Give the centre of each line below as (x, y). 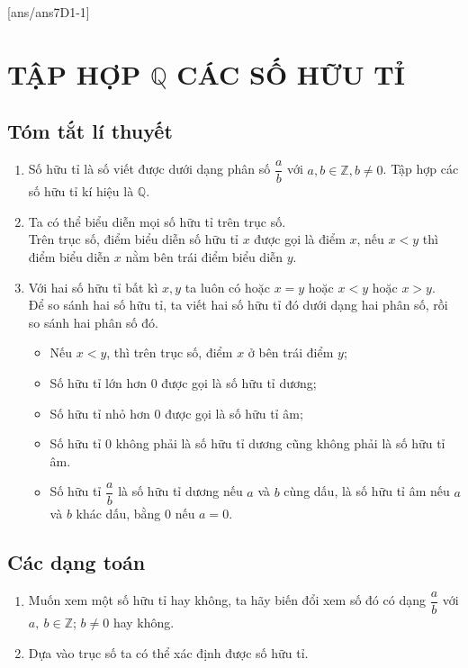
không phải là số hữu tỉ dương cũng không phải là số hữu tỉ (280, 443)
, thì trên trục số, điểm (170, 352)
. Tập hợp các (421, 169)
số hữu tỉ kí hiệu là (81, 191)
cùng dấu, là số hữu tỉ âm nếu (367, 491)
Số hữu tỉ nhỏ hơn (100, 413)
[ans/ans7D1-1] (49, 12)
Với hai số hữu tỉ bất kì (93, 287)
